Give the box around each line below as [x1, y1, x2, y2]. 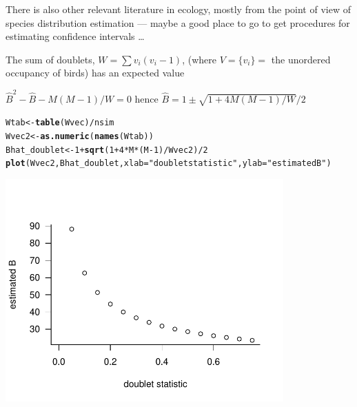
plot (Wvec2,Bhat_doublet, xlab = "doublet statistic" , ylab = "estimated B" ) [6, 158, 331, 169]
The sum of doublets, [6, 52, 95, 66]
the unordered [271, 52, 331, 66]
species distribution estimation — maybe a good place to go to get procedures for [6, 15, 350, 30]
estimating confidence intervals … [6, 29, 145, 43]
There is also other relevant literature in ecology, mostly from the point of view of [6, 2, 351, 16]
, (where [182, 52, 216, 66]
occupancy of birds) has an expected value [6, 65, 185, 80]
